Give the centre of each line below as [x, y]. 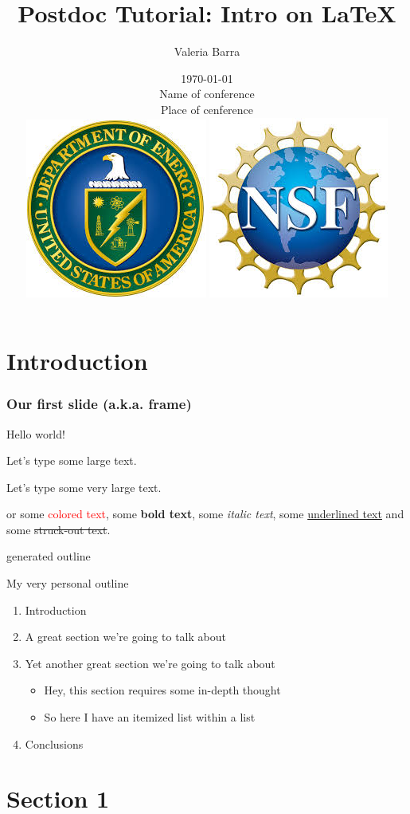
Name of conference [207, 94]
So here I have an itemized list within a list [150, 717]
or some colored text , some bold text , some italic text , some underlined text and [205, 514]
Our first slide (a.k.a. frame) [99, 404]
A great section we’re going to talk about [125, 637]
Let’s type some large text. [72, 460]
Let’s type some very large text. [84, 487]
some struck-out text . [59, 529]
